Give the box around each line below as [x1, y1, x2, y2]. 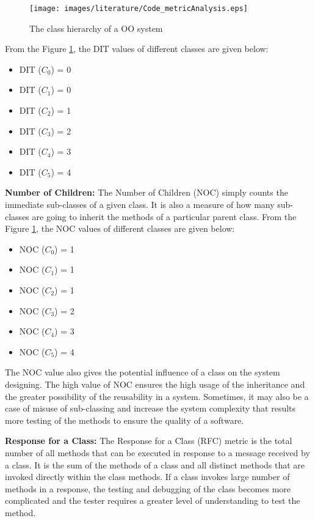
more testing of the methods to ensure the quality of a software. [5, 413, 244, 426]
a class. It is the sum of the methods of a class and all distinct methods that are [5, 458, 305, 471]
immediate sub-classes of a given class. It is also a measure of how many [5, 198, 275, 210]
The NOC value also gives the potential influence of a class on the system [5, 366, 280, 379]
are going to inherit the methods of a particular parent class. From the [32, 210, 297, 223]
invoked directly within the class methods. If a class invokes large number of [5, 470, 290, 483]
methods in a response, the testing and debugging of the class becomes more [5, 482, 291, 495]
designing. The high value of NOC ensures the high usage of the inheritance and [5, 377, 305, 390]
